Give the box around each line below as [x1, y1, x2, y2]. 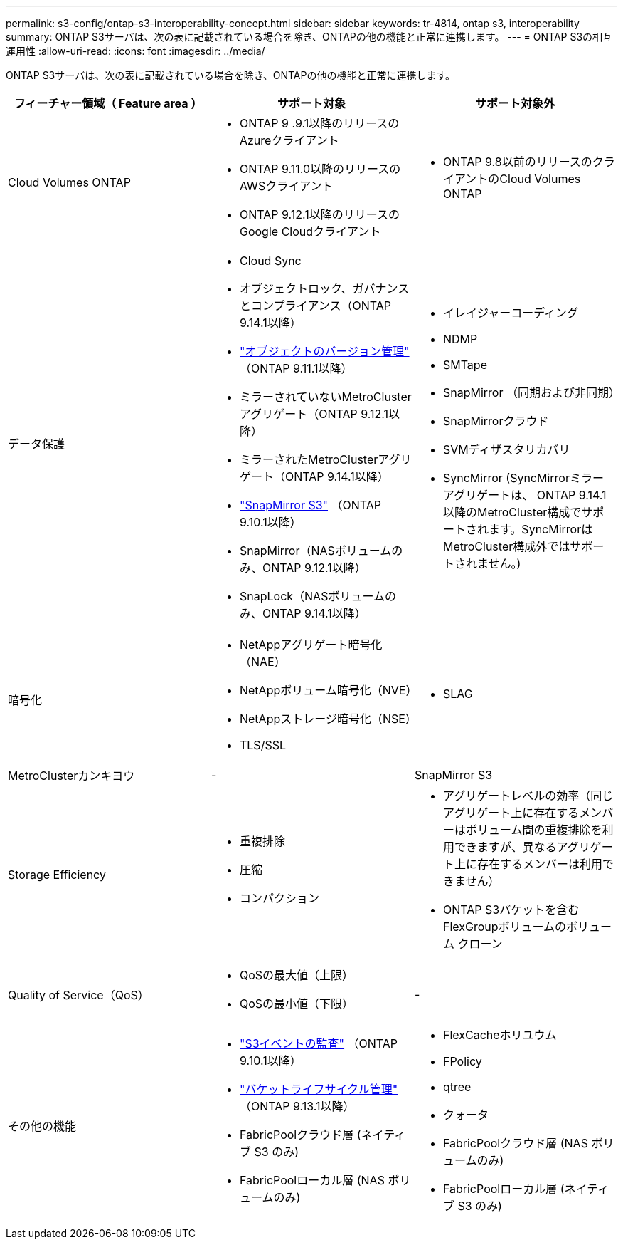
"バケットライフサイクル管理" [239, 1082, 398, 1096]
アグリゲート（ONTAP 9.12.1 [239, 407, 388, 421]
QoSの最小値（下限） [239, 996, 354, 1011]
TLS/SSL [239, 738, 286, 752]
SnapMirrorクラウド [442, 414, 549, 428]
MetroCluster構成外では [442, 539, 570, 553]
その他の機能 [8, 1119, 77, 1133]
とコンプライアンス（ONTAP [239, 298, 392, 313]
